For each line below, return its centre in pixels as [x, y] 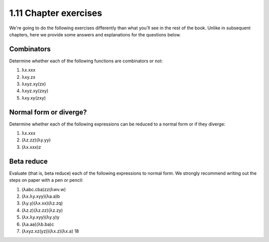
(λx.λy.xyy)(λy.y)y [41, 217]
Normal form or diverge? [48, 112]
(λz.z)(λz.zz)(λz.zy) [42, 210]
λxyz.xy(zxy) [35, 91]
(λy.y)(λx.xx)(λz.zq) [42, 203]
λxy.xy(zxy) [34, 98]
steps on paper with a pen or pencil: [46, 180]
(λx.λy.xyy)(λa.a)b [41, 196]
